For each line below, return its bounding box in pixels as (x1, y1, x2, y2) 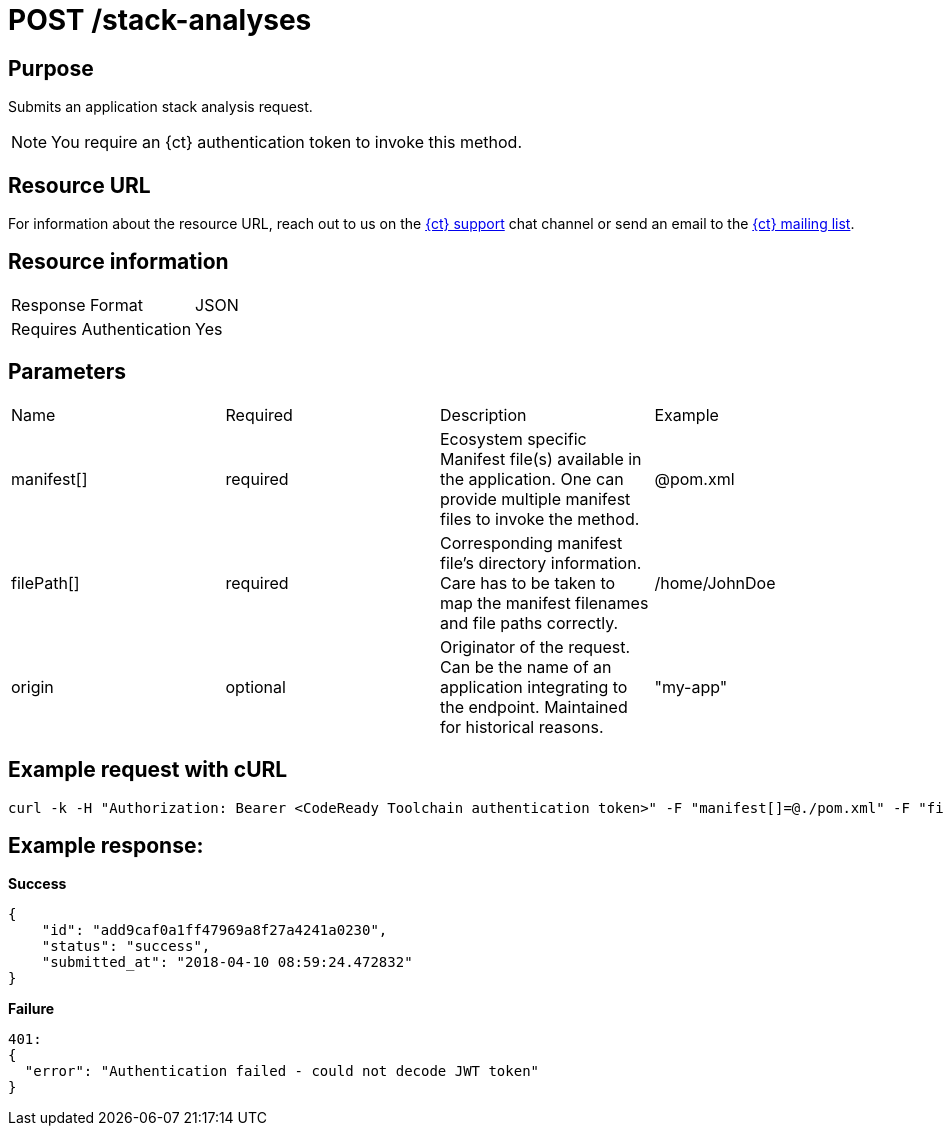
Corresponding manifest (440, 532, 623, 553)
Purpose (8, 55, 94, 81)
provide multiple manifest (440, 488, 631, 509)
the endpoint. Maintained (440, 696, 628, 717)
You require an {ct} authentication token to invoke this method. (51, 132, 523, 153)
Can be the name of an (440, 656, 612, 677)
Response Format (11, 294, 143, 315)
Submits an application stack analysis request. (8, 98, 313, 116)
